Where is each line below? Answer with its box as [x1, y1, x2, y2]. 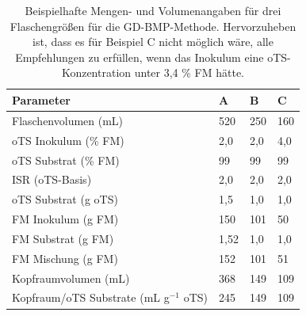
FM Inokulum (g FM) [12, 211, 119, 227]
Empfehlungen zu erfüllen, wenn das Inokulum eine [15, 48, 264, 65]
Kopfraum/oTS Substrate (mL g [12, 289, 170, 306]
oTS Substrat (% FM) [12, 151, 120, 168]
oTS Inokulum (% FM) [12, 131, 124, 148]
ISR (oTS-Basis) [12, 171, 92, 188]
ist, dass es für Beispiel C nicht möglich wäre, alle [32, 33, 273, 50]
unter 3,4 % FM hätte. [134, 64, 245, 81]
